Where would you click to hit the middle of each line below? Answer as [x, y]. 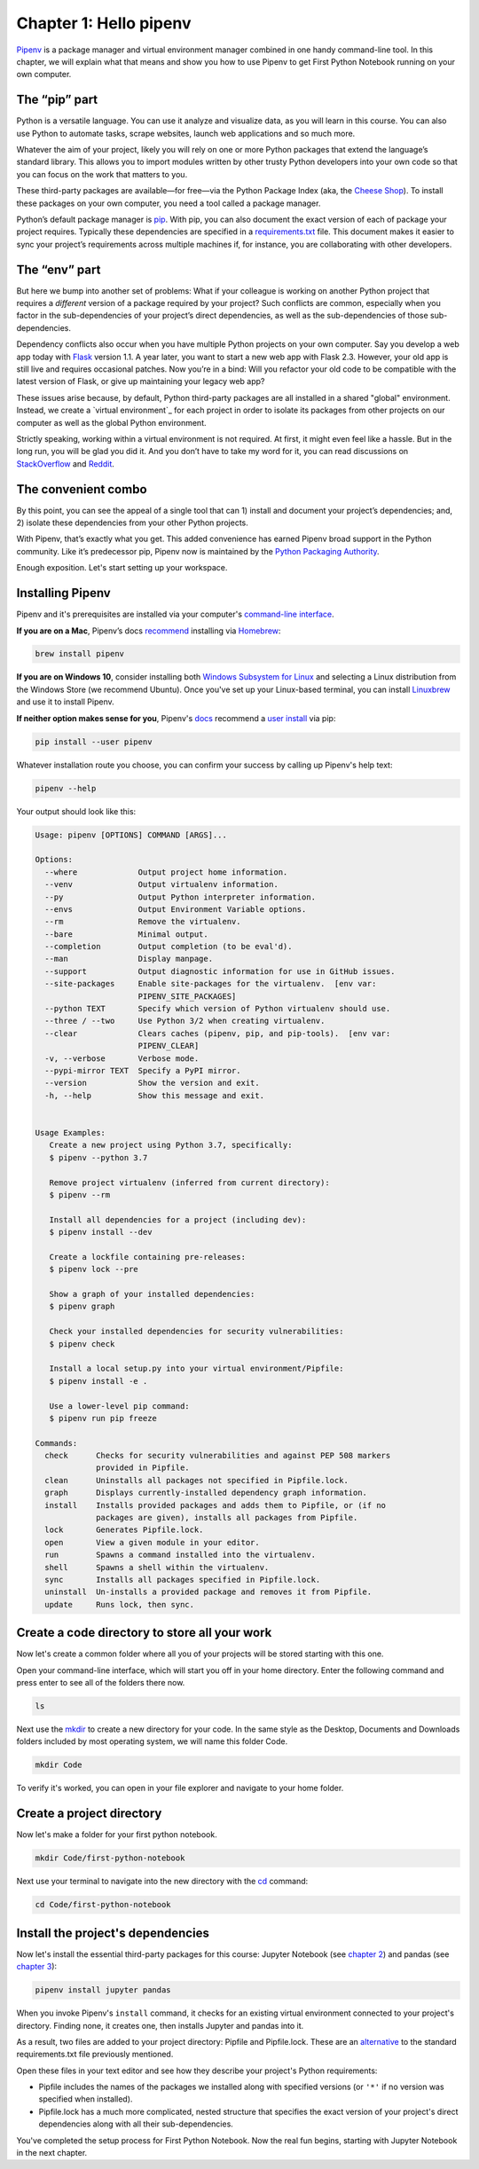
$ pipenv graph [82, 1307]
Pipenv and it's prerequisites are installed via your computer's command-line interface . [175, 614]
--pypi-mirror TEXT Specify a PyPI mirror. [143, 1070]
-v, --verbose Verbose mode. [122, 1058]
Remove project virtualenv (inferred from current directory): [189, 1183]
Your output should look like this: [76, 811]
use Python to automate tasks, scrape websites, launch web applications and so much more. [186, 133]
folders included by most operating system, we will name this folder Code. [152, 1741]
